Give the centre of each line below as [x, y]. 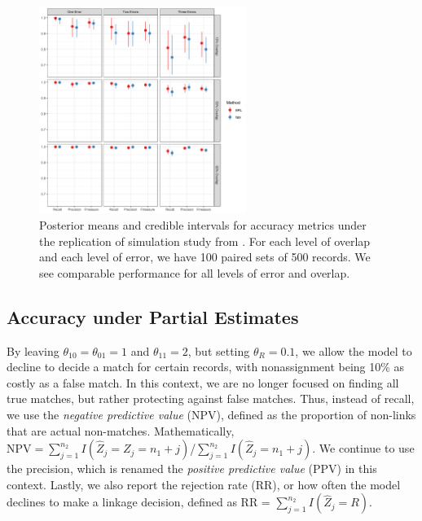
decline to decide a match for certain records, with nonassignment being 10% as [206, 367]
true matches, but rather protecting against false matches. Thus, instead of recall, [211, 398]
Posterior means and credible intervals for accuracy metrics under [203, 224]
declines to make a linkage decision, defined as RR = [138, 502]
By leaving [33, 350]
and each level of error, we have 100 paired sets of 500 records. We [205, 257]
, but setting [219, 350]
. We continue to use [363, 448]
